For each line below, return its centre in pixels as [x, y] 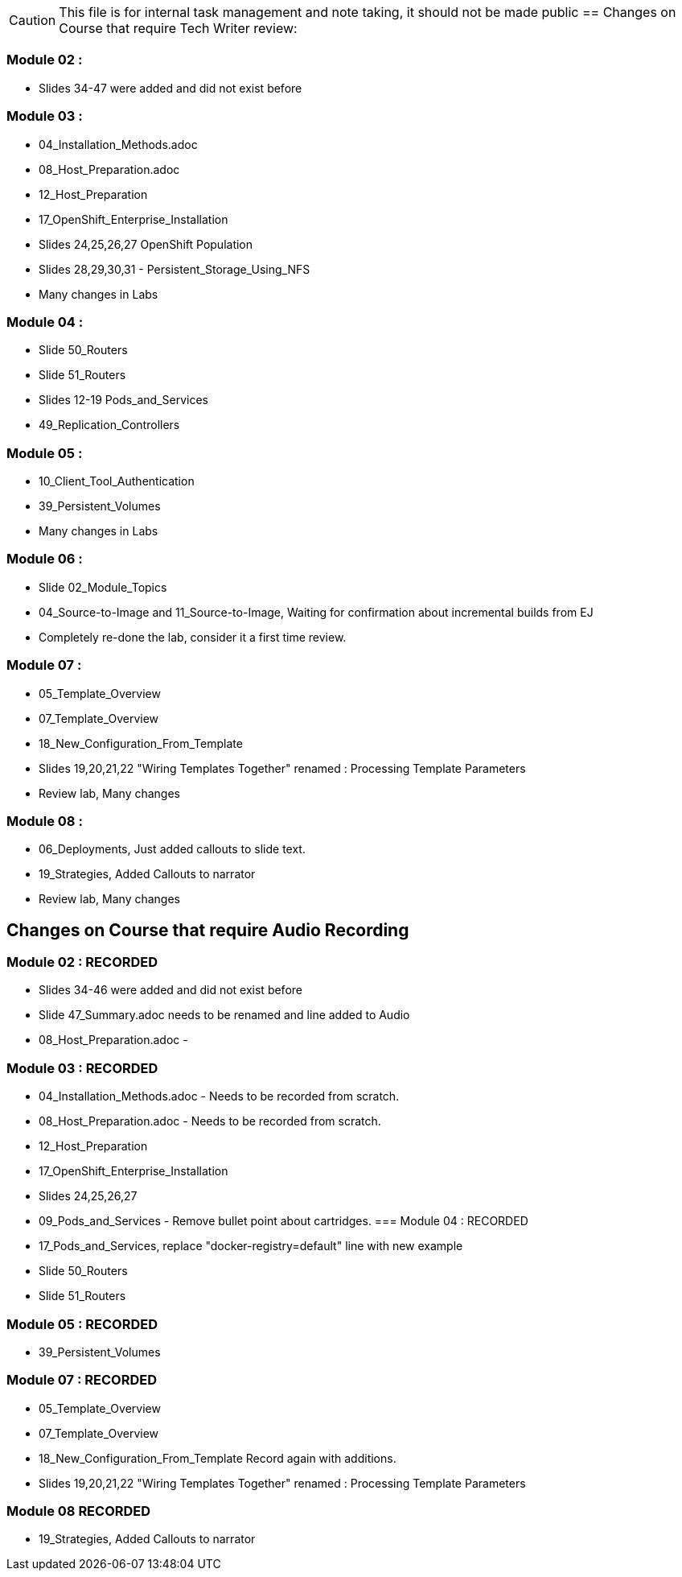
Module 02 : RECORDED [82, 962]
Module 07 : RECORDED [82, 1380]
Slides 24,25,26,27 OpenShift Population [146, 244]
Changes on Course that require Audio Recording [208, 930]
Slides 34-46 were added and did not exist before [170, 990]
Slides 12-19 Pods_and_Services [123, 400]
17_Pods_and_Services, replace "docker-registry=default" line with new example [251, 1246]
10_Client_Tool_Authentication [117, 481]
